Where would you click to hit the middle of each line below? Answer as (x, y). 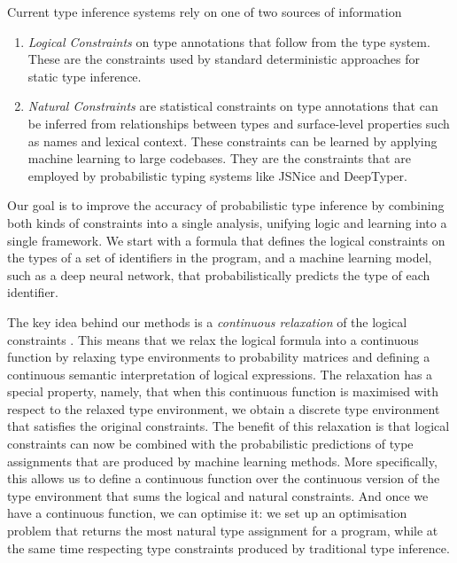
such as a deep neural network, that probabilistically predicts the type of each (219, 274)
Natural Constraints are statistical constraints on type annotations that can (233, 106)
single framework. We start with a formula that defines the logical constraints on (226, 240)
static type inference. (85, 76)
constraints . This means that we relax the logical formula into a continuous (213, 339)
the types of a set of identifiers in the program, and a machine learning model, (220, 258)
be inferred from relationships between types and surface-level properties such (239, 123)
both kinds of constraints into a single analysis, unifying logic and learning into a (227, 222)
